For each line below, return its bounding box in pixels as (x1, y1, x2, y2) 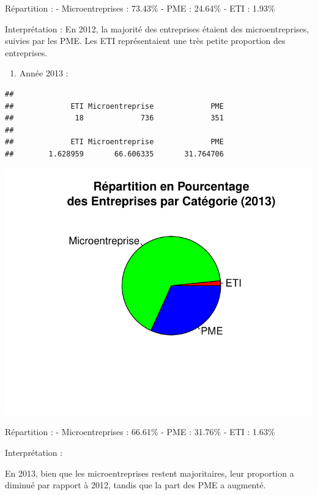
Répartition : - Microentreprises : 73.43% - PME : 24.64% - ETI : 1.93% (5, 2, 275, 14)
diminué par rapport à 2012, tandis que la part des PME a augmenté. (5, 479, 266, 491)
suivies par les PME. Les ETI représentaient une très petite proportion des (5, 34, 286, 47)
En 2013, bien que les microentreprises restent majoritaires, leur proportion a (5, 466, 294, 479)
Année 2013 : (19, 67, 68, 79)
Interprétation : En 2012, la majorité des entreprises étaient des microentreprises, (5, 22, 309, 35)
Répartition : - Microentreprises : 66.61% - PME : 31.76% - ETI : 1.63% (5, 425, 275, 438)
